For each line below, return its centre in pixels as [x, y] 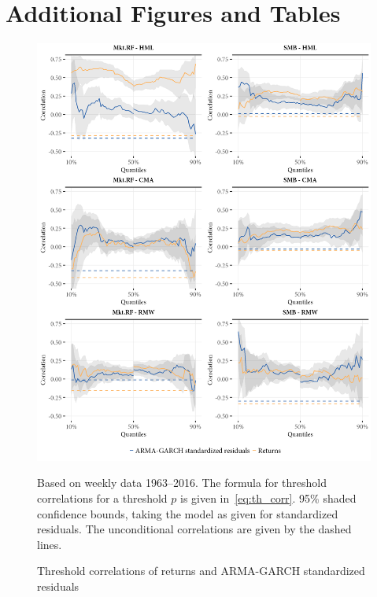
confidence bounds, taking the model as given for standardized [188, 513]
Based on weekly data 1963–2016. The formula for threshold [182, 483]
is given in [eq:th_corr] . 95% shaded [268, 498]
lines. [50, 544]
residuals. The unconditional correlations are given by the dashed [194, 529]
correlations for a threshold [102, 498]
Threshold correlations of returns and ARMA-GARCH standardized [201, 571]
